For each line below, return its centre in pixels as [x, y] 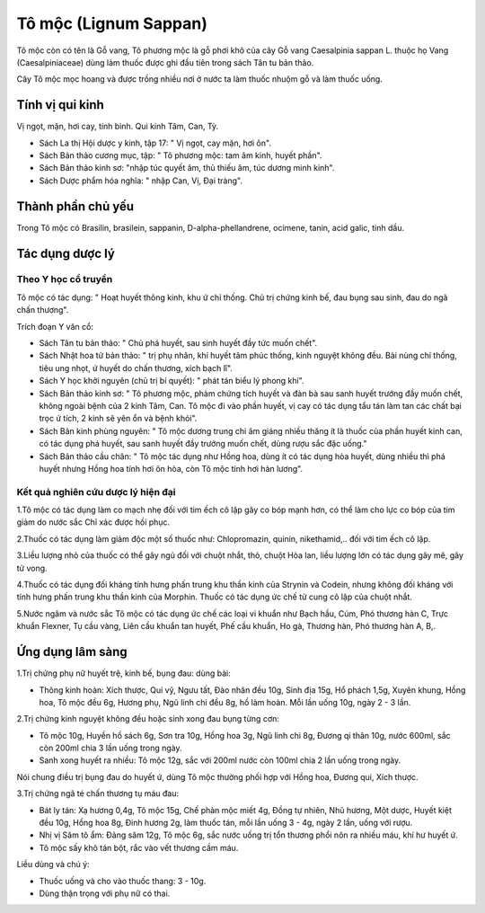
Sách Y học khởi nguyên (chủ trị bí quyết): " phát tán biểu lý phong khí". [172, 381]
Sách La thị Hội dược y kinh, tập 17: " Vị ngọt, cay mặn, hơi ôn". [155, 143]
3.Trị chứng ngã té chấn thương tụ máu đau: [98, 793]
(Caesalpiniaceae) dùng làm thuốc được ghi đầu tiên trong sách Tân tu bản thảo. [165, 62]
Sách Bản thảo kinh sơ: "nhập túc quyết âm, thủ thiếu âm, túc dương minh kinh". [187, 168]
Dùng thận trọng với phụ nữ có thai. [105, 893]
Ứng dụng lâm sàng [72, 652]
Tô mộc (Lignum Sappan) [112, 23]
